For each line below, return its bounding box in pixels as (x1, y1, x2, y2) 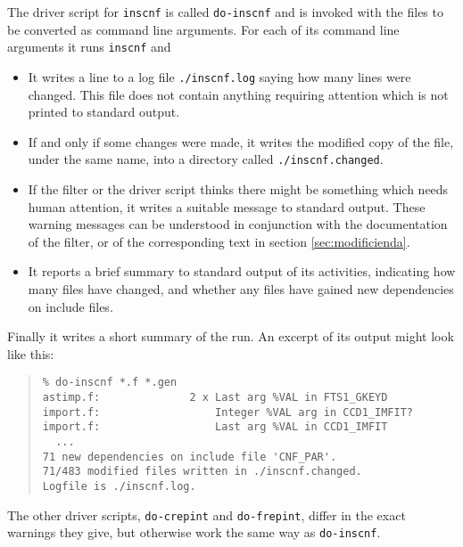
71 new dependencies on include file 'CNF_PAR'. (42, 450, 337, 463)
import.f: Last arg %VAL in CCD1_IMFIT (42, 420, 388, 434)
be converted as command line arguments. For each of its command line (7, 20, 400, 38)
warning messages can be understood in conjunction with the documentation (28, 215, 448, 233)
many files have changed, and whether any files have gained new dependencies (28, 279, 454, 298)
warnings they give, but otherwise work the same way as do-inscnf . (7, 523, 381, 542)
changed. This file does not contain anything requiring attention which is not (28, 85, 449, 103)
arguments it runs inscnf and (7, 37, 171, 56)
